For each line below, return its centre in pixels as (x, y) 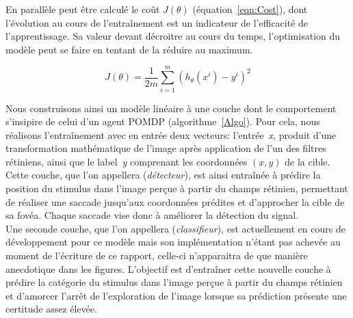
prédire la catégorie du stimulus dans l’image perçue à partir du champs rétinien (174, 282)
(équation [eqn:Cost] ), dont (250, 9)
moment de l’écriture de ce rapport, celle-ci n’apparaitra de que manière (157, 255)
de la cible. (308, 161)
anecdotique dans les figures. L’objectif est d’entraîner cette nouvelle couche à (168, 268)
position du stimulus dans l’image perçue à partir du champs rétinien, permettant (177, 188)
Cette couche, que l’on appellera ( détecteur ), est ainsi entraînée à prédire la (163, 175)
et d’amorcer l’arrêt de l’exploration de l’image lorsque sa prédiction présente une (176, 295)
